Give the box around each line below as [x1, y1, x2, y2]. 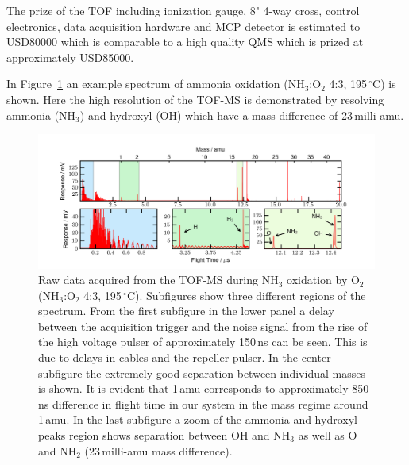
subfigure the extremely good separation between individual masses [38, 364, 365, 381]
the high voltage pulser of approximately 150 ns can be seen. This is [38, 333, 368, 350]
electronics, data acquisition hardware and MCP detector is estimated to [6, 17, 361, 34]
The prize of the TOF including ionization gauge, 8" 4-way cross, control [6, 2, 360, 18]
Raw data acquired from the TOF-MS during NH [38, 271, 279, 288]
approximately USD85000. [6, 48, 134, 65]
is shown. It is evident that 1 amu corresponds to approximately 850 [38, 380, 369, 397]
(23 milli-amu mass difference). [84, 442, 233, 459]
